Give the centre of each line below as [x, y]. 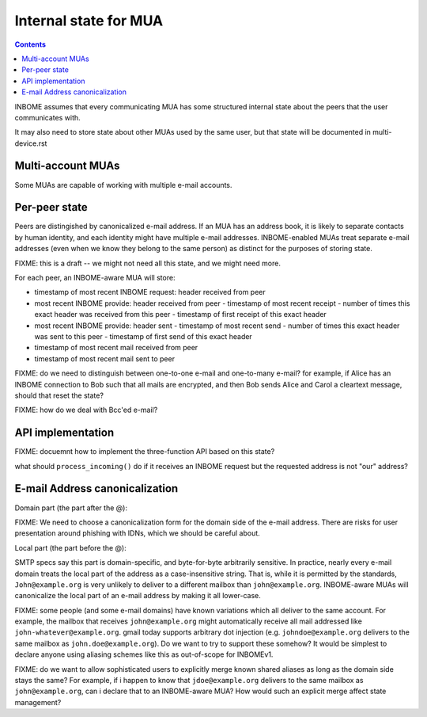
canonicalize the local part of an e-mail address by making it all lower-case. [138, 596]
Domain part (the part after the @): [71, 508]
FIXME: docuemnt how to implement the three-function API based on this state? [145, 452]
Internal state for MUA [89, 21]
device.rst [31, 143]
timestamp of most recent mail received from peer [116, 348]
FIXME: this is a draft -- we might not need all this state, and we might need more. [147, 263]
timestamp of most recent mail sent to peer [105, 358]
